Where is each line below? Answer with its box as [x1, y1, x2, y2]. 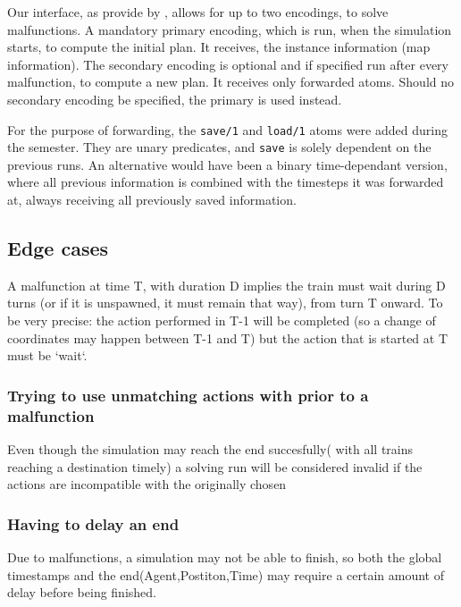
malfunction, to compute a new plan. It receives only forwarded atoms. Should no [7, 72, 455, 91]
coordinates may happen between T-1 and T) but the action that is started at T [7, 328, 448, 347]
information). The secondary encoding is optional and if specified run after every [7, 55, 448, 73]
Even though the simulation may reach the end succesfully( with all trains [7, 439, 414, 458]
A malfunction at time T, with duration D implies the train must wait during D [7, 275, 446, 294]
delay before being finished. [7, 583, 156, 602]
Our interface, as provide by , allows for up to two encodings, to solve [7, 3, 389, 21]
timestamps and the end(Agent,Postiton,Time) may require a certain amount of [7, 565, 444, 584]
